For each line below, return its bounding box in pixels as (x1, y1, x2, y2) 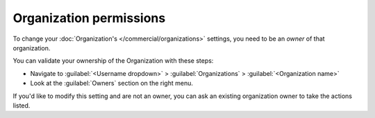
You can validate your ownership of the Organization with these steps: (12, 57, 214, 65)
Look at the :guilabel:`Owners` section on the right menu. (30, 79, 194, 88)
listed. (12, 101, 31, 110)
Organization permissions (12, 10, 166, 26)
